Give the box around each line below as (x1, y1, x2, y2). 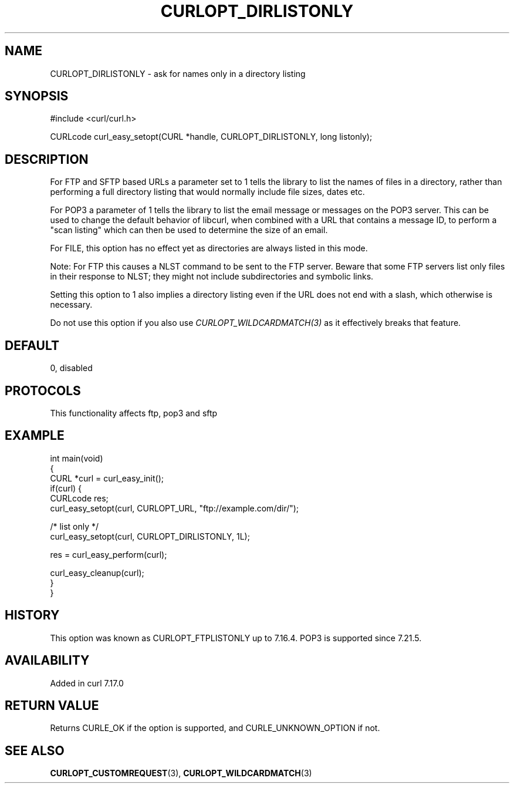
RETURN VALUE (5, 698, 99, 713)
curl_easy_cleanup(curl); (50, 567, 144, 578)
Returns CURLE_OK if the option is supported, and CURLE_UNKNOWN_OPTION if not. (50, 723, 380, 733)
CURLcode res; (50, 493, 109, 503)
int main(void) (50, 453, 103, 463)
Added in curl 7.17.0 (50, 678, 124, 688)
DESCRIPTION (5, 151, 89, 167)
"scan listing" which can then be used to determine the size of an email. (50, 225, 328, 235)
